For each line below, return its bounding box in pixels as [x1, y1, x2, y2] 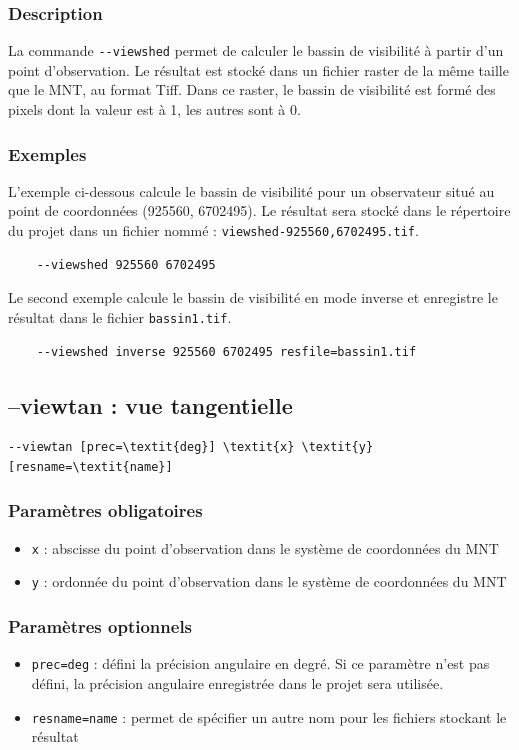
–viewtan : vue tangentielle [8, 389, 293, 420]
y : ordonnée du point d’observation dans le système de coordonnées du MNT [31, 571, 507, 592]
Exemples [8, 141, 87, 166]
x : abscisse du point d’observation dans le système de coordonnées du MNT [31, 537, 499, 558]
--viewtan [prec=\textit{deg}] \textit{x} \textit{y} [8, 440, 374, 455]
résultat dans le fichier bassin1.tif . [8, 306, 232, 327]
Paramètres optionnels [8, 614, 193, 638]
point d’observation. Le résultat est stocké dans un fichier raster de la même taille [8, 59, 509, 80]
